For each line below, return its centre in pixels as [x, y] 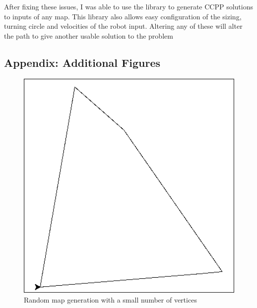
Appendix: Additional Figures [82, 62]
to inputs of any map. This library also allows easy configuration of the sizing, [123, 16]
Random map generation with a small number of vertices [110, 299]
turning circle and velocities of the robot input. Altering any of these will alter [123, 26]
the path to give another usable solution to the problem [89, 35]
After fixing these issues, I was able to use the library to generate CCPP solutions [129, 6]
